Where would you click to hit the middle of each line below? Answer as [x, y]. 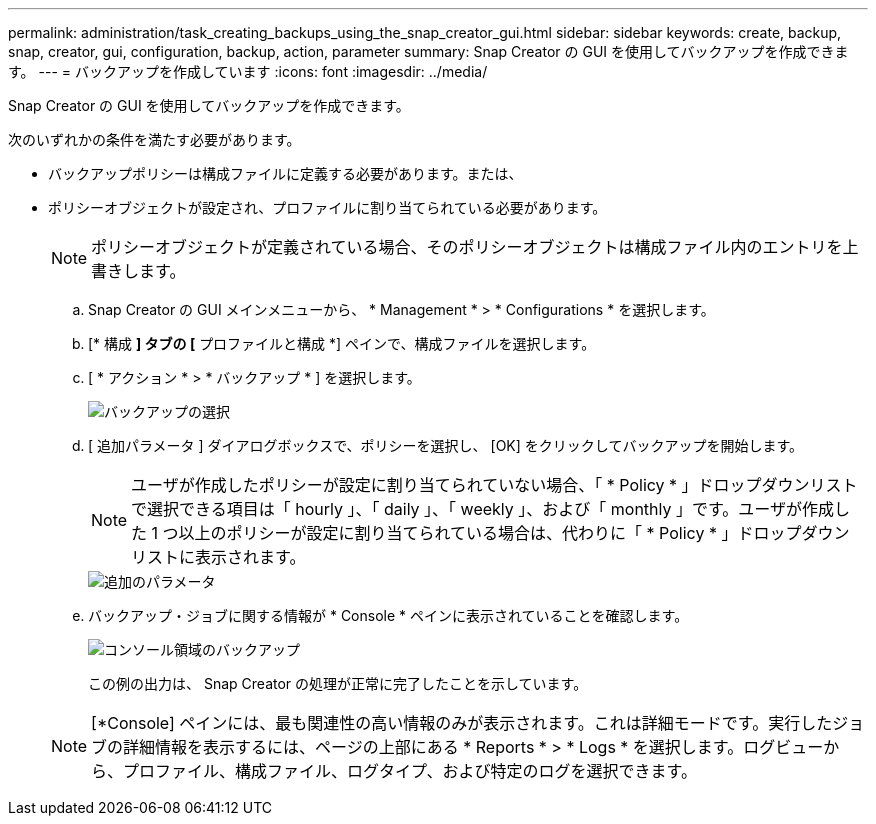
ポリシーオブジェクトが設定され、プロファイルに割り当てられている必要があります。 [327, 207]
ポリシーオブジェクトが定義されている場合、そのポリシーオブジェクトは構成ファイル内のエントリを [467, 247]
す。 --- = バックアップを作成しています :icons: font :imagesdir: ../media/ [248, 71]
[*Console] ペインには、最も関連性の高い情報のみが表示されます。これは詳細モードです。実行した [462, 723]
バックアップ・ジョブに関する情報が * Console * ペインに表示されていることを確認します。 [388, 615]
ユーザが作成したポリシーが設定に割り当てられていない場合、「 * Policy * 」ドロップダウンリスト [494, 485]
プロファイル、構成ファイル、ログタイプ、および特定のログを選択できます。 [410, 771]
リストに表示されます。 [218, 557]
